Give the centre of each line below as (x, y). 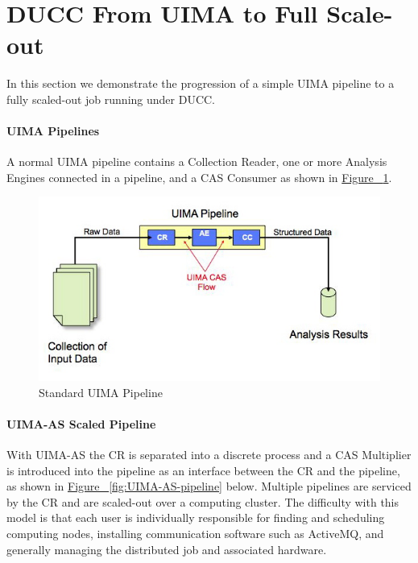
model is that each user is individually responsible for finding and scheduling (196, 517)
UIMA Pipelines (53, 131)
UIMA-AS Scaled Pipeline (81, 423)
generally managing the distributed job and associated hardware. (167, 549)
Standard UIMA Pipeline (101, 392)
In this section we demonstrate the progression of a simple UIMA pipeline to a (201, 83)
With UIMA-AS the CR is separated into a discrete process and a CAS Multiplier (209, 455)
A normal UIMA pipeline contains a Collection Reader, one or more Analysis (197, 161)
